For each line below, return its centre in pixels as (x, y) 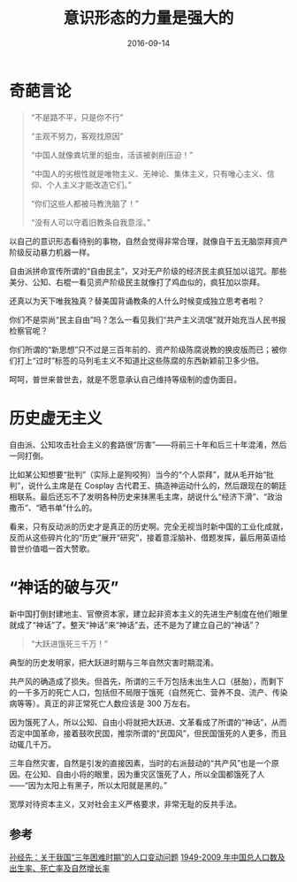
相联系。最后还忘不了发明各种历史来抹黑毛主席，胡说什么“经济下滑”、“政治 (146, 496)
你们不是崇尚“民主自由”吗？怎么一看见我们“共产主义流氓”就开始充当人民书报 (148, 319)
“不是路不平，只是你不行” (77, 117)
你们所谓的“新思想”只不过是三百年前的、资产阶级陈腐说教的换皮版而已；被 (145, 349)
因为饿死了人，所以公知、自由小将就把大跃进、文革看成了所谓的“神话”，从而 (148, 722)
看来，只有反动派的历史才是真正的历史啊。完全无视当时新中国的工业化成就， (148, 526)
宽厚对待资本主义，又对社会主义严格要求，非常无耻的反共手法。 (125, 804)
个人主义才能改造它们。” (89, 184)
